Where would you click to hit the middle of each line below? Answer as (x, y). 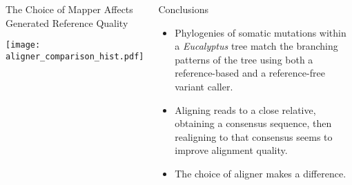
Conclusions (183, 9)
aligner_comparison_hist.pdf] (75, 56)
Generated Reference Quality (67, 22)
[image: (23, 45)
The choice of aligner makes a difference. (261, 173)
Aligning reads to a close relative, (245, 109)
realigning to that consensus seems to (254, 136)
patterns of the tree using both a (244, 59)
